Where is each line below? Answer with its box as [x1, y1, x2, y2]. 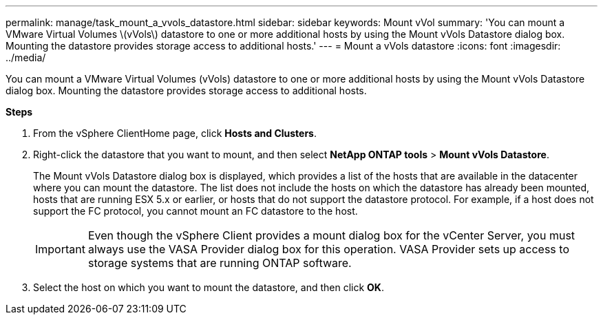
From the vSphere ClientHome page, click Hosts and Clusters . [33, 127, 317, 139]
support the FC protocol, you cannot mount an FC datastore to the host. [33, 205, 358, 217]
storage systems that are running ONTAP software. [87, 256, 352, 270]
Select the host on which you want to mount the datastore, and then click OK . [33, 281, 384, 293]
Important [35, 242, 85, 256]
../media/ [6, 52, 46, 63]
